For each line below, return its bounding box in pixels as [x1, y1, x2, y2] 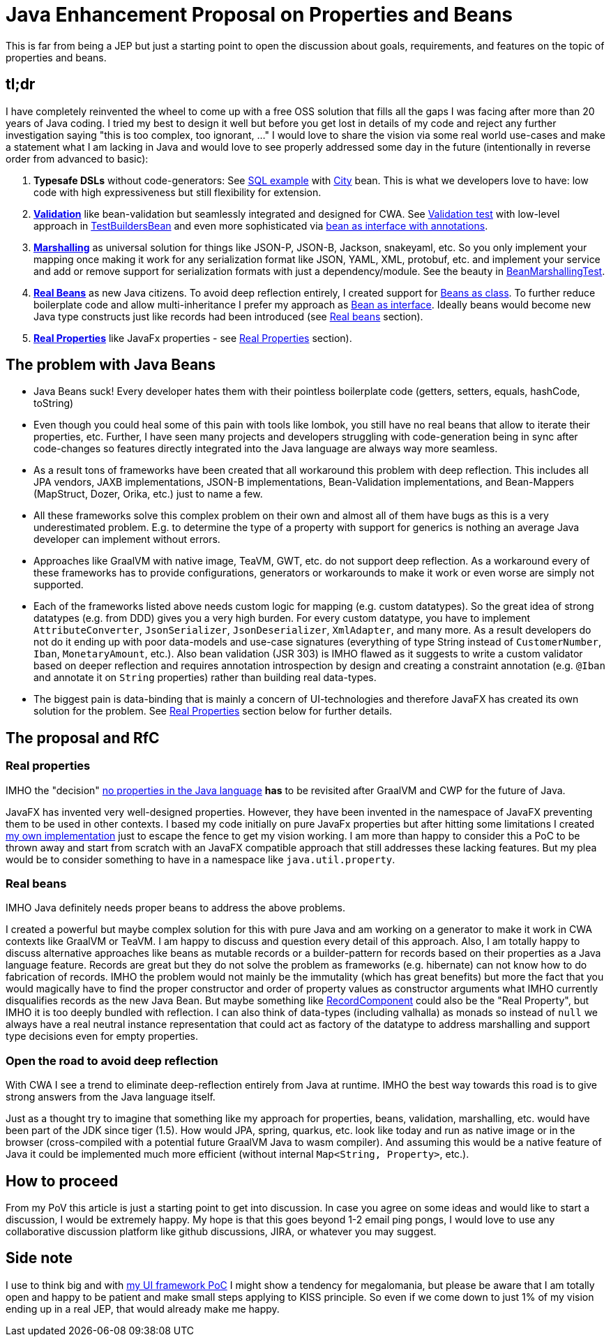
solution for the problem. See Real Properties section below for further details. [33, 705, 393, 717]
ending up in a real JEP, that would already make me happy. [6, 1302, 280, 1315]
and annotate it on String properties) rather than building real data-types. [33, 671, 377, 684]
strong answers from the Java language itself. [6, 1091, 216, 1103]
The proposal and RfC [6, 729, 160, 747]
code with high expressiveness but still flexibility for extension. [33, 186, 322, 198]
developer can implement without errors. [33, 533, 220, 546]
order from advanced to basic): [6, 152, 149, 165]
